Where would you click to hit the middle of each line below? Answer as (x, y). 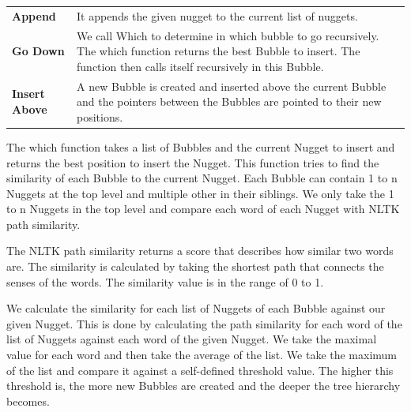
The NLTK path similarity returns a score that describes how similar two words (200, 251)
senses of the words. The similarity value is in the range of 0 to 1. (165, 281)
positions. (100, 116)
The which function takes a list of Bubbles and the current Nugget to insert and (201, 146)
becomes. (28, 401)
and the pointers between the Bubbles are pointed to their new (229, 101)
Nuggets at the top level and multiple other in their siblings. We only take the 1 (200, 193)
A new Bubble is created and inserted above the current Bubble (232, 86)
